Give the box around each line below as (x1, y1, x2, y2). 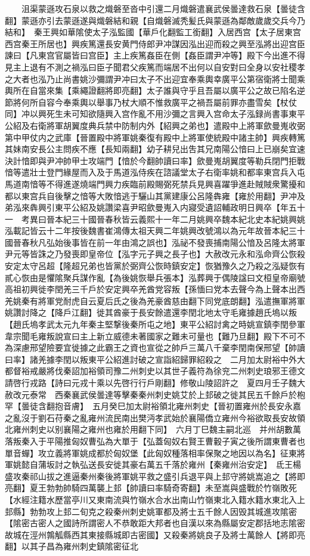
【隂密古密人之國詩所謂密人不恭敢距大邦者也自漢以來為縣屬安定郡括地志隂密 (5, 517, 305, 529)
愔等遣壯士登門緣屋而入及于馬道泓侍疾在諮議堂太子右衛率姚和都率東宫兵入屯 (5, 166, 305, 178)
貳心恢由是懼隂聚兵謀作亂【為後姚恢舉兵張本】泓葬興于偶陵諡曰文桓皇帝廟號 (5, 271, 305, 283)
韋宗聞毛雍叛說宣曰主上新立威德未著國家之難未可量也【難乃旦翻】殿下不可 (5, 329, 297, 342)
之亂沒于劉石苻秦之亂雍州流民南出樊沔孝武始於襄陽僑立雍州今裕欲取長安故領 (5, 411, 305, 424)
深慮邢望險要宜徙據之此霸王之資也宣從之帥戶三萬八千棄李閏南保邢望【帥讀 (13, 341, 305, 354)
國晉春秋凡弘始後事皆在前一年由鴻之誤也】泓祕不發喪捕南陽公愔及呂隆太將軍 (5, 236, 305, 248)
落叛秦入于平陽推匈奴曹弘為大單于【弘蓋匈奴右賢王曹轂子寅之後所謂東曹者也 (5, 434, 305, 447)
